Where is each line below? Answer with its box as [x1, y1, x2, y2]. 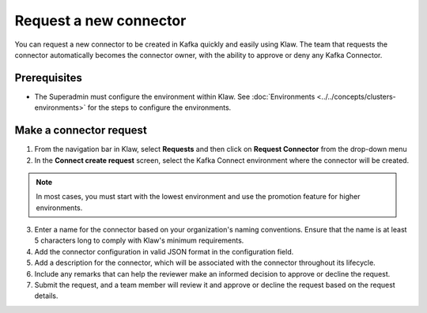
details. [34, 291, 59, 300]
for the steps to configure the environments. [87, 103, 232, 112]
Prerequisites [14, 71, 82, 85]
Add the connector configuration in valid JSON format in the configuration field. [34, 247, 294, 256]
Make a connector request [14, 123, 148, 138]
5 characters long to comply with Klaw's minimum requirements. [34, 236, 244, 245]
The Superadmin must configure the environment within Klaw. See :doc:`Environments [34, 92, 316, 101]
